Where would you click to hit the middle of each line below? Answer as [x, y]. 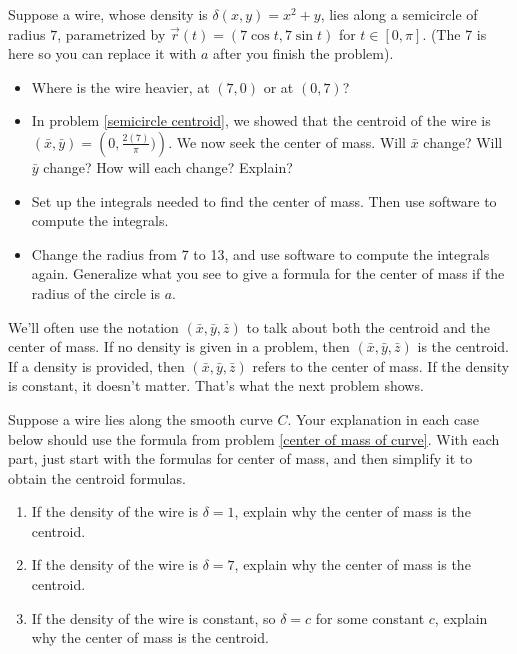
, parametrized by [111, 33]
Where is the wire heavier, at [120, 86]
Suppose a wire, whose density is [108, 14]
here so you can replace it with [102, 53]
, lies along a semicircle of [399, 14]
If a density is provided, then [96, 365]
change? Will [463, 141]
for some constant [370, 617]
